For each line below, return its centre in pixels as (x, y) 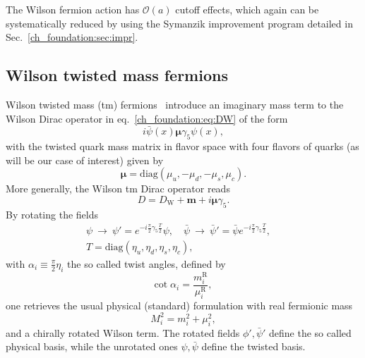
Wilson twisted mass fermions (117, 75)
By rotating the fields (52, 214)
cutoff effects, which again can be (247, 9)
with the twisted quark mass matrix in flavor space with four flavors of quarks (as (182, 146)
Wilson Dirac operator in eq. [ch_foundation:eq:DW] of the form (147, 118)
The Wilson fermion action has (73, 9)
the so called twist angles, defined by (146, 263)
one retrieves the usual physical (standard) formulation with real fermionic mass (179, 305)
